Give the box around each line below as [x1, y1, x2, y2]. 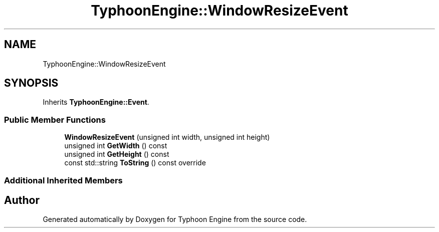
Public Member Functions [4, 114, 106, 125]
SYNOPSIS [4, 77, 59, 90]
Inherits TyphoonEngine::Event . [43, 98, 149, 107]
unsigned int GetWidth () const [64, 141, 167, 150]
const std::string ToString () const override [64, 158, 206, 167]
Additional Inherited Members [4, 175, 123, 185]
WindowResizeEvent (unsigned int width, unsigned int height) [64, 133, 270, 142]
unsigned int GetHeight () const [64, 150, 169, 159]
